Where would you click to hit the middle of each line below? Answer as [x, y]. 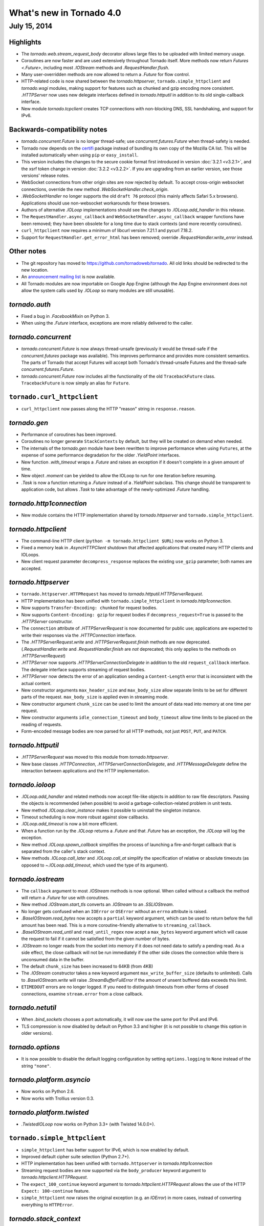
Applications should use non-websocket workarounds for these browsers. [96, 203]
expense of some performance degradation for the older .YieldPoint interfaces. [101, 455]
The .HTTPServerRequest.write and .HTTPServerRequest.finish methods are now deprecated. [116, 642]
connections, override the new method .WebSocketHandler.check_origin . [95, 189]
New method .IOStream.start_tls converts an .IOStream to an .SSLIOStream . [98, 904]
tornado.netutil [33, 1008]
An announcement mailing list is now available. [68, 277]
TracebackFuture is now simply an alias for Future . [76, 383]
